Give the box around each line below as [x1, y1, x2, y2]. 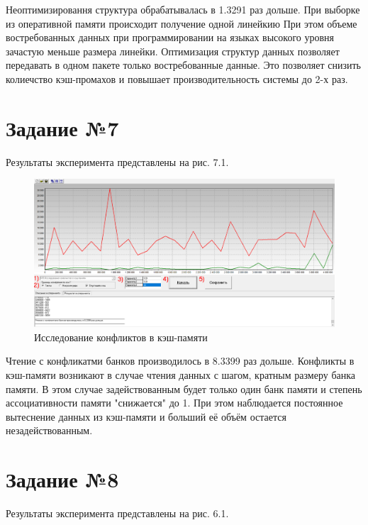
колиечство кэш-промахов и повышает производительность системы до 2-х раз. [6, 71, 348, 86]
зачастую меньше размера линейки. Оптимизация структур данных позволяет [6, 43, 340, 58]
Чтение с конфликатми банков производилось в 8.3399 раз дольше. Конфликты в [6, 353, 355, 368]
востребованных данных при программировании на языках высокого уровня [6, 30, 334, 45]
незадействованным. [6, 423, 93, 438]
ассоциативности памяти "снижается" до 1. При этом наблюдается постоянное [6, 395, 343, 410]
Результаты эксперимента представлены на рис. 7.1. [6, 154, 229, 169]
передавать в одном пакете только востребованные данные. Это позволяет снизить [6, 57, 361, 72]
